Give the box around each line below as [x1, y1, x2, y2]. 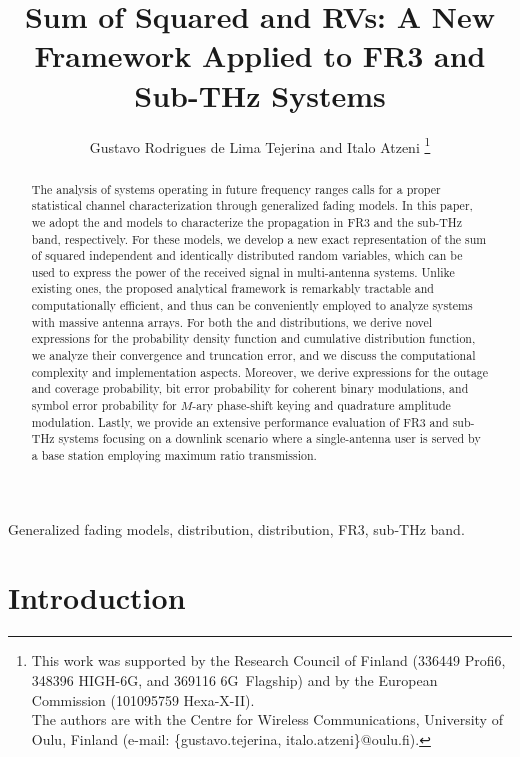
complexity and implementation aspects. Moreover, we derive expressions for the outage [31, 363, 489, 380]
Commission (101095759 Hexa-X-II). [31, 689, 255, 710]
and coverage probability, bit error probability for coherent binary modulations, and [31, 380, 469, 397]
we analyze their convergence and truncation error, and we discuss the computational [31, 347, 476, 364]
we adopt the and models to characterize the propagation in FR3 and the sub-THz [31, 213, 463, 230]
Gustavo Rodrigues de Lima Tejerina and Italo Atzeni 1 [89, 133, 431, 157]
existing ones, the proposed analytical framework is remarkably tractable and [31, 280, 434, 297]
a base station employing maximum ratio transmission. [31, 447, 317, 464]
